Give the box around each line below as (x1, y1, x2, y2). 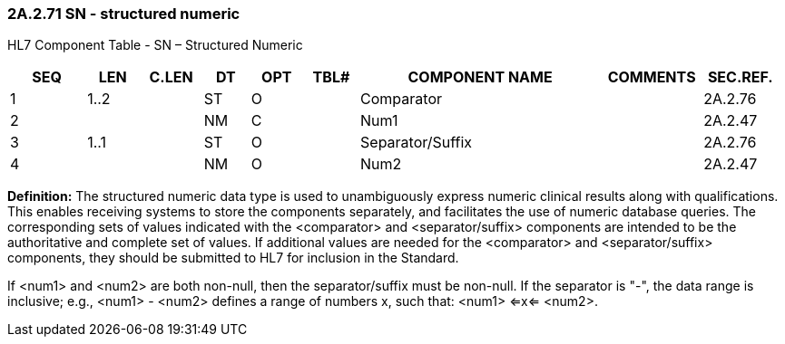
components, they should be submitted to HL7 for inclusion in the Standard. (7, 250, 459, 266)
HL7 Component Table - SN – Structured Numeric (7, 37, 303, 53)
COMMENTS (607, 68, 696, 87)
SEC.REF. (707, 68, 773, 87)
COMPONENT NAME (407, 68, 553, 87)
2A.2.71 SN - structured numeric (7, 5, 240, 23)
